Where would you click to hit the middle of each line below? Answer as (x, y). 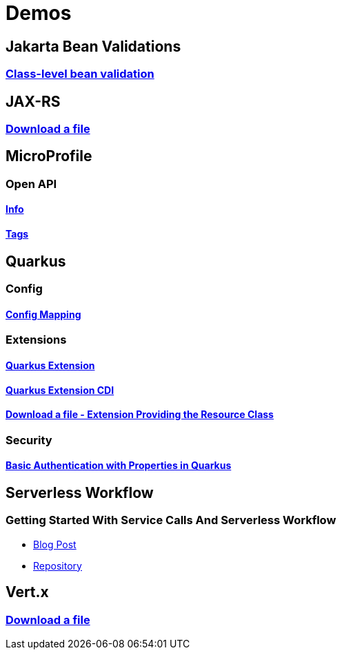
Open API (31, 184)
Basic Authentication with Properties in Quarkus (119, 466)
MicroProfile (49, 156)
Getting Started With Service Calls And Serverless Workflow (171, 520)
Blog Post (55, 544)
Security (29, 440)
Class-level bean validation (80, 74)
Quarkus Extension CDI (60, 390)
